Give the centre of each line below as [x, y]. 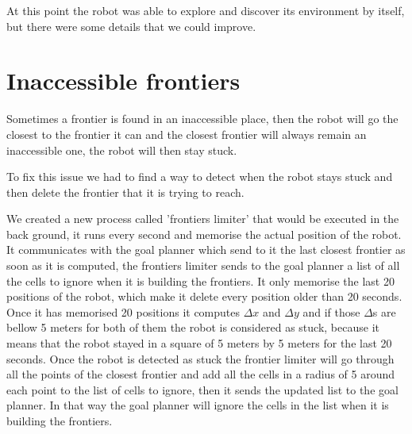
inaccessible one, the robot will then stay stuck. [122, 150]
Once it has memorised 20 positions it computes [123, 311]
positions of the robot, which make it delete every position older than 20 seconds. [204, 296]
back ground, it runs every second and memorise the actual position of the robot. [204, 234]
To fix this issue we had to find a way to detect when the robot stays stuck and [200, 177]
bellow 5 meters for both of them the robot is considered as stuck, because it [193, 327]
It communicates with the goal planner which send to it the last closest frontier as [206, 250]
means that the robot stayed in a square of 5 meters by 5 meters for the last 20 [199, 343]
